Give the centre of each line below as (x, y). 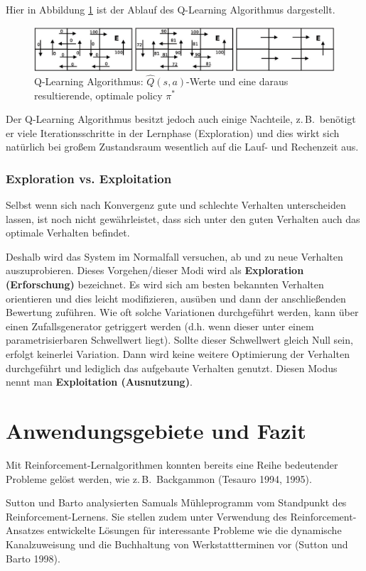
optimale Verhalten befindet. (68, 233)
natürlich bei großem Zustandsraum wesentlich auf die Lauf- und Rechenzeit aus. (182, 147)
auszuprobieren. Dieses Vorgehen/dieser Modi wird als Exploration (155, 270)
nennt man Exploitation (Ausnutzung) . (99, 382)
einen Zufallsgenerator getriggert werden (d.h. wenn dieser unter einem (160, 326)
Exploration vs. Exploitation (89, 178)
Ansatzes (25, 530)
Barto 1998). (33, 558)
